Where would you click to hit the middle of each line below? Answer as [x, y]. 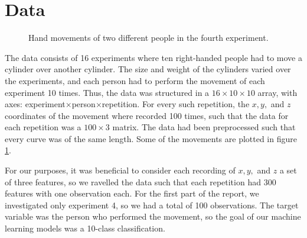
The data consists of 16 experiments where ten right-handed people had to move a [153, 57]
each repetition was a [43, 127]
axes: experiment [35, 104]
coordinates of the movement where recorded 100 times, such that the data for [147, 115]
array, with [277, 92]
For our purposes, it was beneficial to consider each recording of [120, 170]
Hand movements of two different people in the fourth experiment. [148, 38]
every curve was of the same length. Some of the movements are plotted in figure [151, 138]
